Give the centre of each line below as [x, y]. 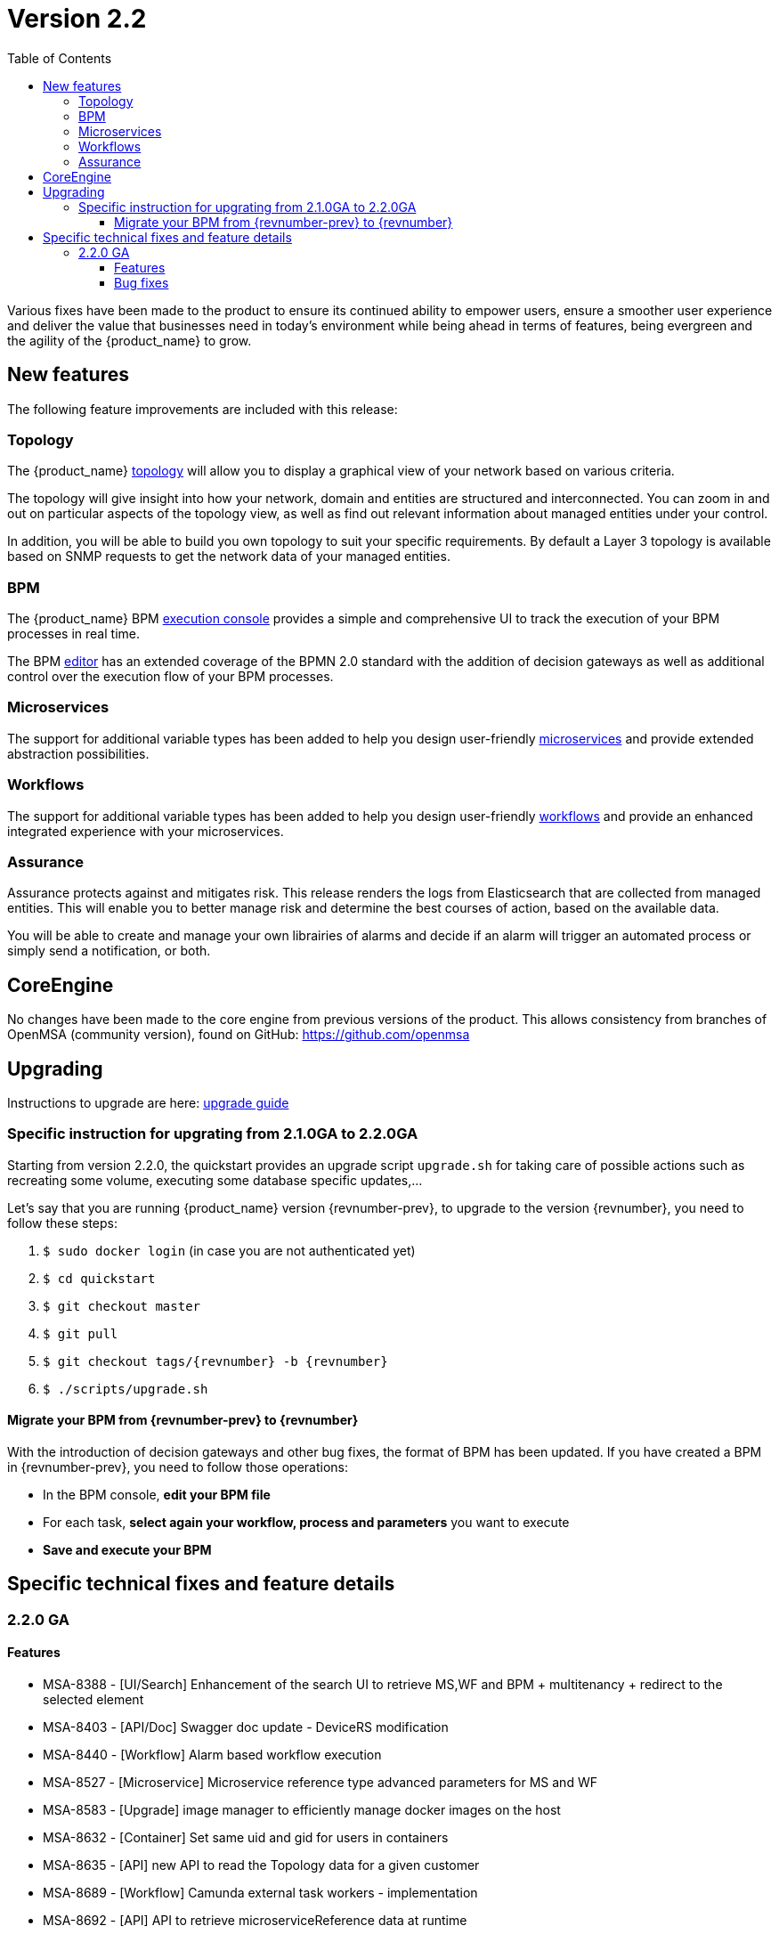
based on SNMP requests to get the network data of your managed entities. [229, 557]
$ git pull [81, 1333]
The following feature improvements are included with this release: [203, 409]
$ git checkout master [122, 1306]
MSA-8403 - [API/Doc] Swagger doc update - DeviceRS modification [246, 1727]
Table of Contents [60, 58]
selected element [93, 1700]
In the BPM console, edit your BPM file [157, 1495]
